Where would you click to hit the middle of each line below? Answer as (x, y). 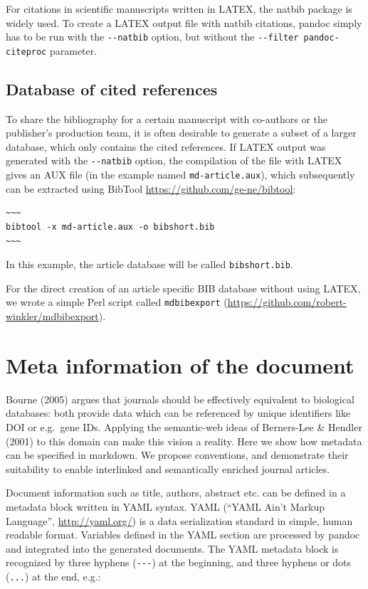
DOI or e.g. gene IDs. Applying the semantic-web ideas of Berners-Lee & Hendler (184, 426)
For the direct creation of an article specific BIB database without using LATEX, (183, 288)
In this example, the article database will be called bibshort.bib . (149, 264)
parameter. (73, 50)
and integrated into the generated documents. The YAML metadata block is (172, 548)
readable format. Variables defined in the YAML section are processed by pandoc (183, 535)
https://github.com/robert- (287, 302)
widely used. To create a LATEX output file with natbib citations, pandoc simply (184, 22)
